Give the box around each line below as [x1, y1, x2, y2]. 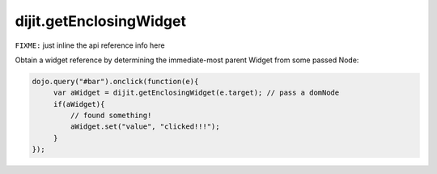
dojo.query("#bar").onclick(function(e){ [32, 77, 199, 86]
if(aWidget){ [53, 100, 105, 108]
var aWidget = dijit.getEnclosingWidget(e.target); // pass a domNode [53, 88, 340, 97]
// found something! [70, 111, 152, 121]
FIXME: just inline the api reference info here [15, 40, 165, 50]
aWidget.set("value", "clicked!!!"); [70, 122, 220, 131]
